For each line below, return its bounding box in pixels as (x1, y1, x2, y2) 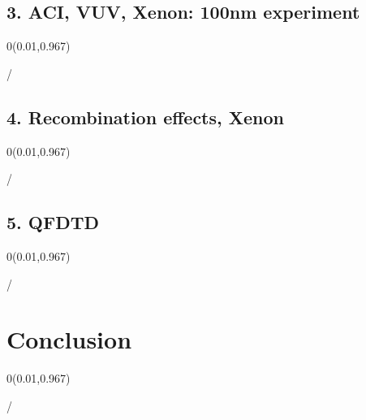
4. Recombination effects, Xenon (6, 104, 285, 129)
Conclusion (6, 323, 132, 356)
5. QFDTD (6, 210, 100, 235)
